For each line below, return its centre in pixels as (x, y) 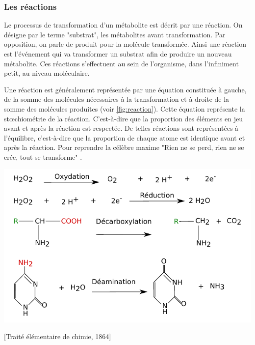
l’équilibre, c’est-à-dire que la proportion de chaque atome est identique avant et (125, 137)
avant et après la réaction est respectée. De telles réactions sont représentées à (121, 128)
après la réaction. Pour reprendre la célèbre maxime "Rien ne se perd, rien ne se (124, 147)
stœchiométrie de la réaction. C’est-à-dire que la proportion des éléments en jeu (123, 118)
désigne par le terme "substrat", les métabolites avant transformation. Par (115, 34)
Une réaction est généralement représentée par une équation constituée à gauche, (125, 89)
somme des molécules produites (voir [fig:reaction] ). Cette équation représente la (125, 108)
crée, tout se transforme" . (43, 157)
